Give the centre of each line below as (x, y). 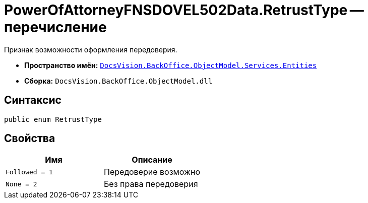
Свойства (30, 139)
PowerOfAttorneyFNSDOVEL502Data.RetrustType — (184, 10)
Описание (152, 160)
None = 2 (21, 184)
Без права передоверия (151, 184)
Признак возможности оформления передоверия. (91, 49)
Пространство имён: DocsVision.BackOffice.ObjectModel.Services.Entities (171, 65)
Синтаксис (33, 100)
